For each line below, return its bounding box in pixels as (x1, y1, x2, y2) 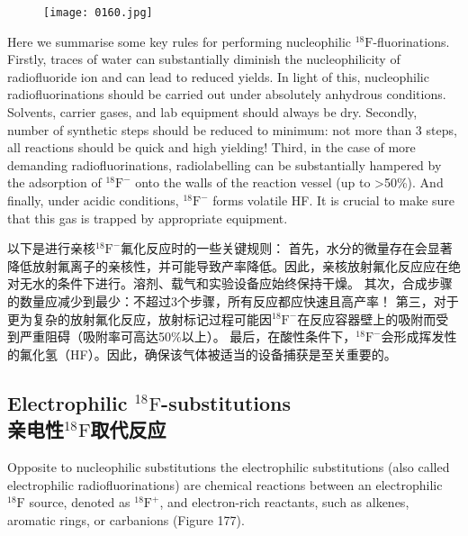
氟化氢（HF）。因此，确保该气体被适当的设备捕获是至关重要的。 (19, 344, 397, 363)
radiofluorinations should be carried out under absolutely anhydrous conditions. (7, 85, 446, 104)
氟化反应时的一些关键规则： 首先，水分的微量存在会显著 (121, 239, 453, 258)
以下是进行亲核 (7, 239, 95, 258)
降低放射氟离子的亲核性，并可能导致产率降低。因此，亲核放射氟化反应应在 (7, 256, 448, 275)
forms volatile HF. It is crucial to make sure (212, 191, 455, 209)
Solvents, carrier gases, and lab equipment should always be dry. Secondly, (7, 103, 418, 122)
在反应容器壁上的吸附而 (297, 309, 436, 328)
